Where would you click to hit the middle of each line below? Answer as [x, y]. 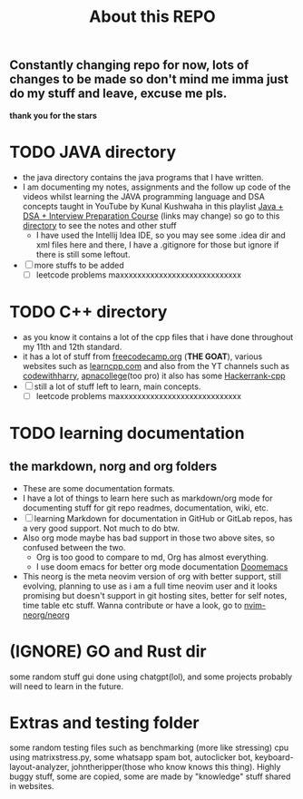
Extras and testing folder [104, 722]
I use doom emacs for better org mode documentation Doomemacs [162, 566]
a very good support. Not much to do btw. [101, 528]
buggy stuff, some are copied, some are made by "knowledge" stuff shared [150, 776]
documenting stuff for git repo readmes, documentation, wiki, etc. [146, 507]
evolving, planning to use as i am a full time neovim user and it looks [150, 586]
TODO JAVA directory [93, 152]
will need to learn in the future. [67, 686]
